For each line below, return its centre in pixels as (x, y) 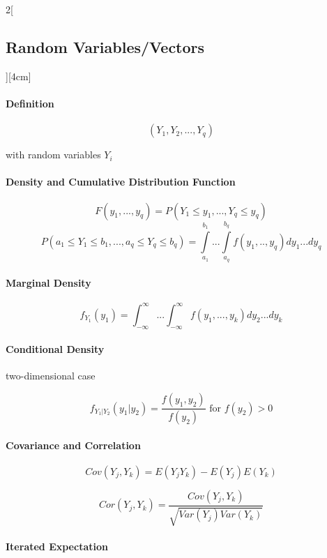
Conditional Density (55, 349)
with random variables (53, 154)
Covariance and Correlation (73, 445)
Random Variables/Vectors (105, 46)
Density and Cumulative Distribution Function (121, 182)
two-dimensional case (51, 376)
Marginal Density (48, 283)
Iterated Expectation (57, 546)
